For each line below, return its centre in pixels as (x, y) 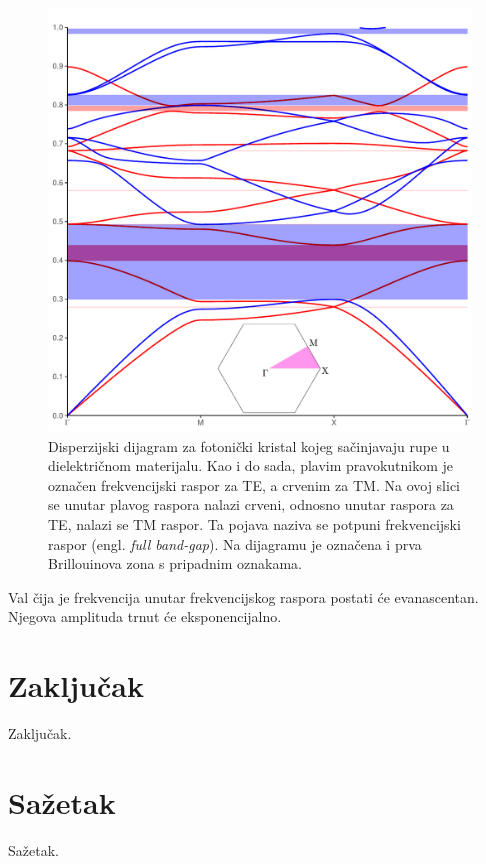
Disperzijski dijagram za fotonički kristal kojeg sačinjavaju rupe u (249, 445)
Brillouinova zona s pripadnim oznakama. (175, 563)
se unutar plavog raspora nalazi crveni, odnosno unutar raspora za (251, 504)
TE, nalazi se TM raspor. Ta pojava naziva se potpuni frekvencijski (254, 523)
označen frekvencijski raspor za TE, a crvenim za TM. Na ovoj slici (254, 484)
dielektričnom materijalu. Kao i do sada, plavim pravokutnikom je (251, 465)
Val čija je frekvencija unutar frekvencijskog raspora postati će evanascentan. (243, 596)
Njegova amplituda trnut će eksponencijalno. (145, 616)
